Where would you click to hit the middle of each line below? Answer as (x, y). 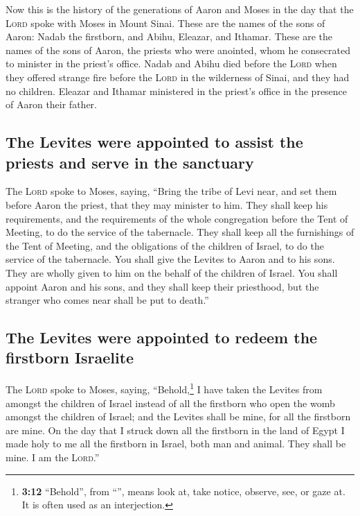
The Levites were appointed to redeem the (162, 337)
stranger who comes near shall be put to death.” (107, 300)
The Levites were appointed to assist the (154, 142)
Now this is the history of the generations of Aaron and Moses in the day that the (180, 9)
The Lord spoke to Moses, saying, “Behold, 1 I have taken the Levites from (164, 388)
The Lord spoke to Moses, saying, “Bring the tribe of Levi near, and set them (171, 191)
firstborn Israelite (70, 358)
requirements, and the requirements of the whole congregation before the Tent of (177, 218)
